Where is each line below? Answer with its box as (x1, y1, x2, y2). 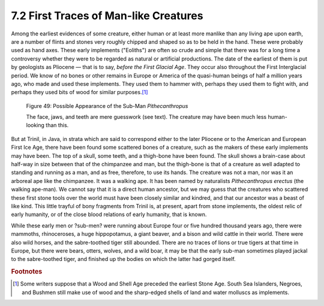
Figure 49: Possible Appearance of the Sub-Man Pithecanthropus (26, 102, 188, 109)
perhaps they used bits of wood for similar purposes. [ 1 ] (11, 89, 148, 96)
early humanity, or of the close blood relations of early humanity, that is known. (11, 211, 207, 218)
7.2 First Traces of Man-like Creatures (11, 9, 203, 22)
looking (26, 122, 45, 129)
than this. (46, 122, 69, 129)
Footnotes (11, 268, 43, 276)
